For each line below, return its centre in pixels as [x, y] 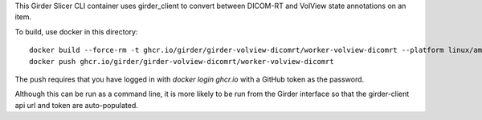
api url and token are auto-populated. [76, 105]
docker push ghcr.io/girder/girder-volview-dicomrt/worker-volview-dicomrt [182, 61]
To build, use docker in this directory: [76, 31]
